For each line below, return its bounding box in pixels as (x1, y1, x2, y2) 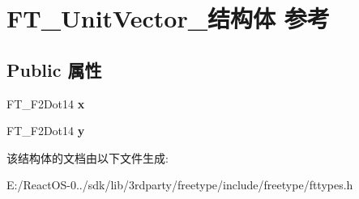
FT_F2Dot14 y (6, 122, 85, 139)
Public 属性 (6, 57, 102, 82)
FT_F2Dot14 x (6, 95, 85, 112)
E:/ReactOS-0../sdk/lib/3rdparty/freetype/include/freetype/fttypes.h (6, 176, 353, 193)
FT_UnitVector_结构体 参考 (6, 2, 330, 35)
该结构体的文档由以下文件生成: (6, 149, 169, 166)
